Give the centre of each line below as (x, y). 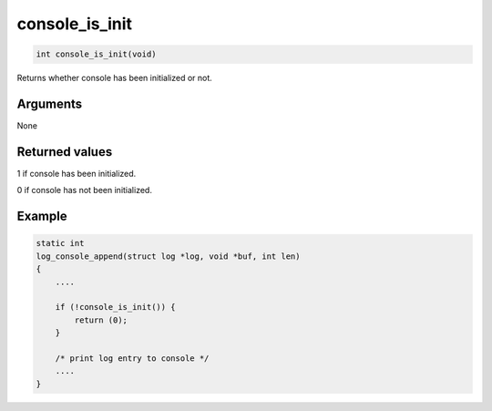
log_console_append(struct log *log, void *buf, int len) (168, 256)
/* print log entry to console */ (132, 358)
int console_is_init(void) (96, 54)
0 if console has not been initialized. (84, 190)
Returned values (65, 152)
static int (60, 243)
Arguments (50, 103)
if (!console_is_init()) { (116, 307)
